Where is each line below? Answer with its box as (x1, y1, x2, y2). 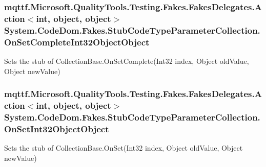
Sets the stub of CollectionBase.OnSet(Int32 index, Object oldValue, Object (4, 142, 243, 153)
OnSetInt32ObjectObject (4, 122, 109, 135)
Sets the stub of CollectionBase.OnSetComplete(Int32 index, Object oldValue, (4, 55, 249, 66)
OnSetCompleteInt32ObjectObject (4, 35, 150, 48)
